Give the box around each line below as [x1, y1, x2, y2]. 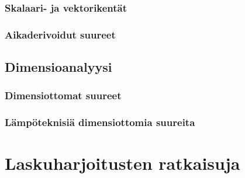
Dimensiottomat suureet [5, 88, 122, 103]
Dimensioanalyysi [5, 58, 112, 76]
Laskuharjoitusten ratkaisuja [5, 151, 240, 175]
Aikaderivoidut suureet [5, 27, 116, 41]
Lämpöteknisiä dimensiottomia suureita [5, 115, 195, 130]
